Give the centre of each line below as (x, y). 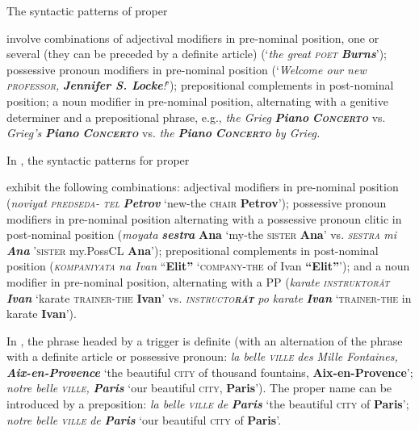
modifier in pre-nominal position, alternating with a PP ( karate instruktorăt (198, 281)
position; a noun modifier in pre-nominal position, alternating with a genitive (197, 100)
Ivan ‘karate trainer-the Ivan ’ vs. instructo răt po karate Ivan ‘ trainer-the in (209, 297)
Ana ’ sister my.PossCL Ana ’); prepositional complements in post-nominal (193, 250)
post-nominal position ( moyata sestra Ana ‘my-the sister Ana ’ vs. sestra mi (202, 234)
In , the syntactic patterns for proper (98, 159)
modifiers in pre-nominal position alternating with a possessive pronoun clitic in (204, 218)
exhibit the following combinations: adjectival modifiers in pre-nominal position (203, 187)
